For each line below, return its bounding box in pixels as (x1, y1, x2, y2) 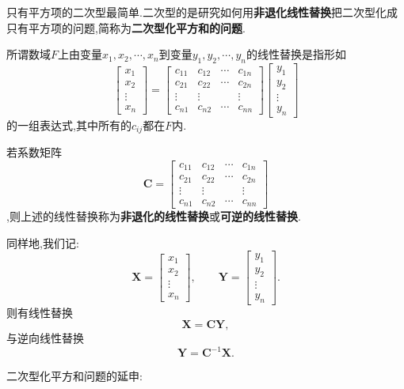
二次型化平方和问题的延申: (6, 368, 143, 384)
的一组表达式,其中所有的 (6, 116, 131, 133)
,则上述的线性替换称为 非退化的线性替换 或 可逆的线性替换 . (6, 208, 301, 225)
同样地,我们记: (6, 234, 79, 251)
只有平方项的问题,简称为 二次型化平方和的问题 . (6, 19, 246, 36)
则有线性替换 (6, 304, 73, 320)
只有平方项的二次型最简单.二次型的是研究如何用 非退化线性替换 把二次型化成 (6, 4, 398, 20)
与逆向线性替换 (6, 330, 84, 346)
